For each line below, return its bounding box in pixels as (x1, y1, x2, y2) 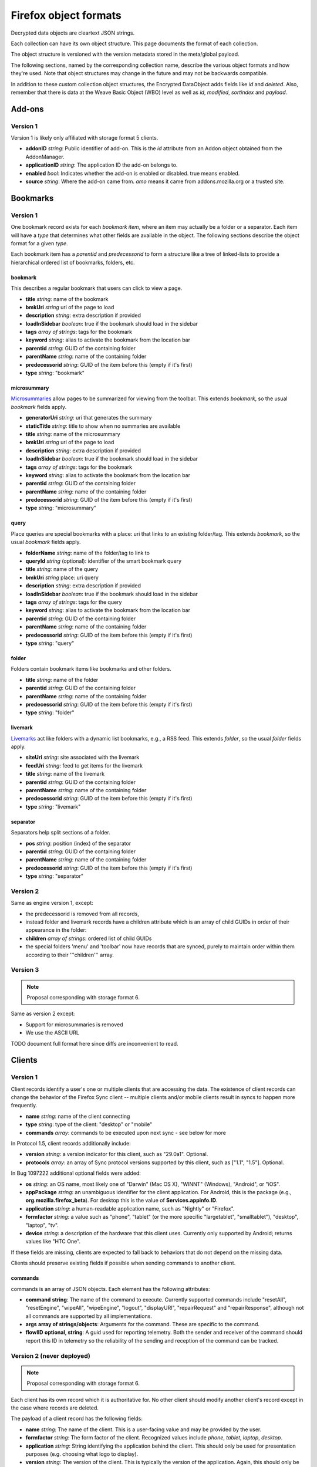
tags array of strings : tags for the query (25, 599, 122, 606)
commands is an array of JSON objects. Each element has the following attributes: (11, 1285, 211, 1292)
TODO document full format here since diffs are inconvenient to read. (11, 1040, 178, 1047)
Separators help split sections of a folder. (11, 829, 111, 836)
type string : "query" (25, 640, 75, 647)
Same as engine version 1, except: (11, 900, 93, 907)
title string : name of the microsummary (25, 430, 120, 437)
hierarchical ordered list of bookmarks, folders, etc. (11, 259, 135, 266)
